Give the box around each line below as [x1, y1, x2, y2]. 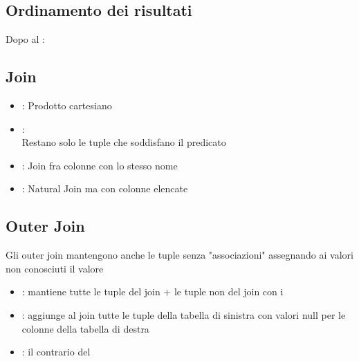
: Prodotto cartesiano [21, 98, 112, 112]
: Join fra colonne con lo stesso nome [21, 158, 178, 172]
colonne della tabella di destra [21, 321, 149, 335]
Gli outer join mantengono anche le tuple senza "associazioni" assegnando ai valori [6, 248, 353, 262]
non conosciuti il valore [6, 261, 104, 275]
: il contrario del [21, 344, 91, 359]
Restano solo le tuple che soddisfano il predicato [21, 135, 226, 149]
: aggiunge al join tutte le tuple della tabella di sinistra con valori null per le [21, 307, 346, 322]
